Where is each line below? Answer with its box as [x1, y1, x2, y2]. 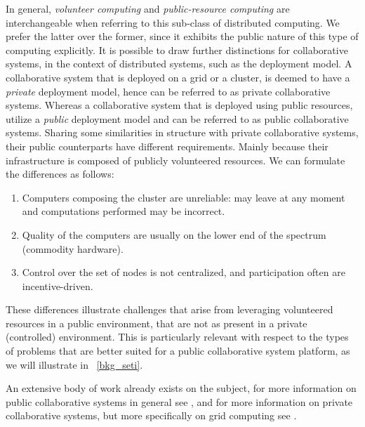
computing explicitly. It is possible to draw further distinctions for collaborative [6, 42, 348, 57]
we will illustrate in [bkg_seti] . [6, 357, 143, 372]
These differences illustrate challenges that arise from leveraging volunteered [6, 302, 333, 317]
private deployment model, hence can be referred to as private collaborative [6, 84, 331, 98]
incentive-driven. [22, 278, 93, 293]
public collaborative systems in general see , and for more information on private [6, 394, 353, 409]
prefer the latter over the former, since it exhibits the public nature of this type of [6, 29, 359, 44]
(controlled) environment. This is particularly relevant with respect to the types [6, 329, 349, 344]
